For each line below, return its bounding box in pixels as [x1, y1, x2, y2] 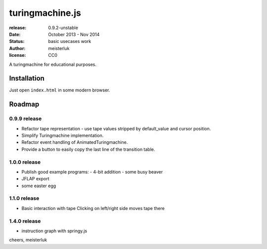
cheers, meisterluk [9, 237, 47, 243]
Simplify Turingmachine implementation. [21, 132, 104, 138]
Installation [9, 74, 44, 83]
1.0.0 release [9, 159, 41, 166]
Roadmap [9, 100, 40, 109]
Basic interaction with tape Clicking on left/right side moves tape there [21, 205, 165, 211]
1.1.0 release [9, 195, 40, 202]
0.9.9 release [9, 115, 42, 122]
